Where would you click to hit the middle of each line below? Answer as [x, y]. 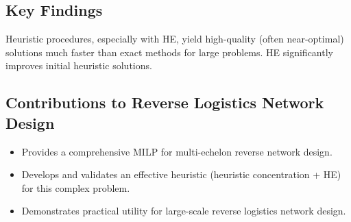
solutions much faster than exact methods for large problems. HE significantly [169, 52]
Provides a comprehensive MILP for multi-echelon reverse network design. [177, 151]
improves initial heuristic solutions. [79, 65]
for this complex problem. [76, 187]
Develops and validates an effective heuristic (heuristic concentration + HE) [181, 174]
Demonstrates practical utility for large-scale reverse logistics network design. [184, 211]
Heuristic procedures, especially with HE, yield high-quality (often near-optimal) [175, 39]
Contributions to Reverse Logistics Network [165, 102]
